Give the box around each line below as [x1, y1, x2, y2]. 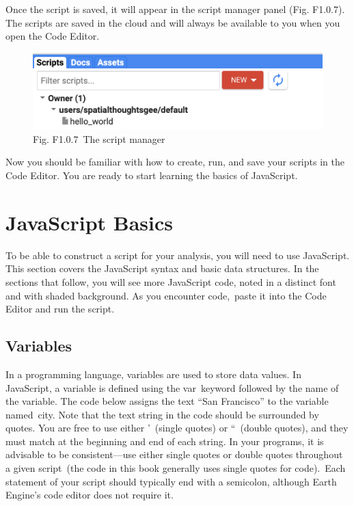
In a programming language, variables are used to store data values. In [5, 367, 301, 381]
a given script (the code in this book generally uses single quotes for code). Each [5, 461, 346, 475]
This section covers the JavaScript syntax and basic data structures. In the [5, 261, 319, 276]
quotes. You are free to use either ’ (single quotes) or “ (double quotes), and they [5, 421, 349, 435]
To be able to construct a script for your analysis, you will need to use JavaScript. [5, 248, 350, 262]
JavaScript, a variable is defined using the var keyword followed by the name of [5, 380, 339, 395]
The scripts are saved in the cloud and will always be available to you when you [5, 15, 340, 29]
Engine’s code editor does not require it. [5, 488, 174, 502]
